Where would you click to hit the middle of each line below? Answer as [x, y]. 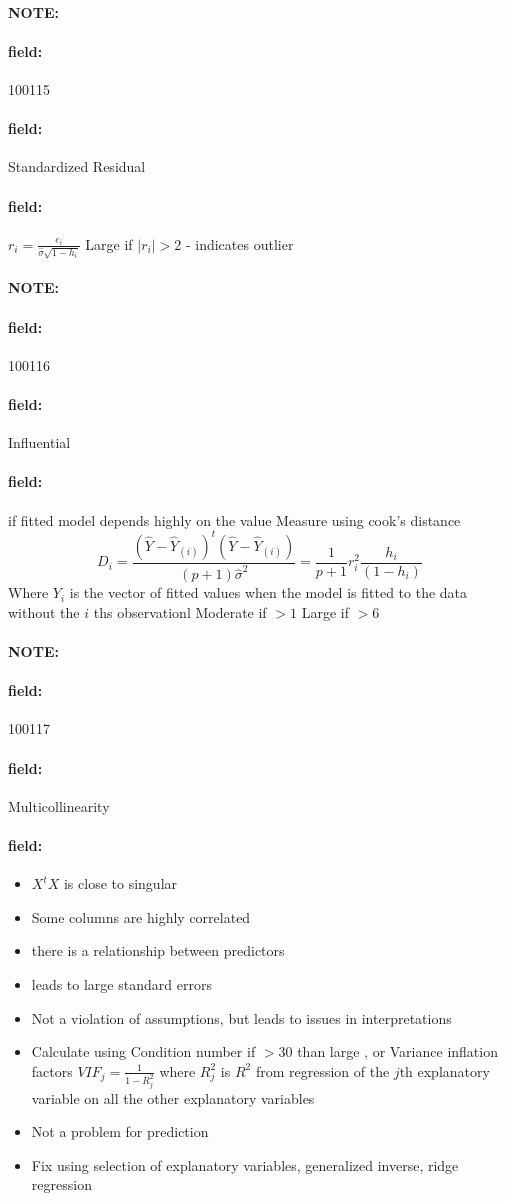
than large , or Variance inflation [397, 1051]
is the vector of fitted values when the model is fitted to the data [268, 592]
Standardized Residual [77, 166]
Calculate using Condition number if [143, 1051]
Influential [39, 442]
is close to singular [120, 883]
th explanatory [444, 1070]
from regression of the [322, 1070]
